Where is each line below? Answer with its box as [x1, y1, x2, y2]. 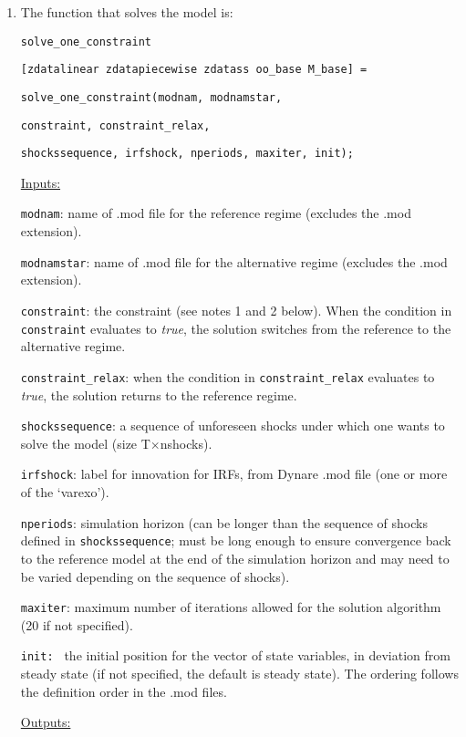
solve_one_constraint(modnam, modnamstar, [20, 90, 283, 104]
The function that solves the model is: [20, 3, 233, 21]
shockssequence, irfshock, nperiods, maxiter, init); [20, 147, 354, 161]
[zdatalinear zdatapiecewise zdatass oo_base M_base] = [20, 63, 368, 77]
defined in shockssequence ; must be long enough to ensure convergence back [20, 531, 451, 550]
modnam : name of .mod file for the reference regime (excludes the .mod [20, 203, 411, 223]
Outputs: [20, 712, 71, 732]
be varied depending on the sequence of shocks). [20, 566, 290, 586]
